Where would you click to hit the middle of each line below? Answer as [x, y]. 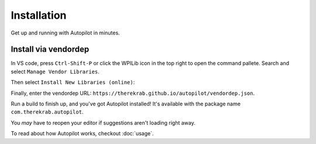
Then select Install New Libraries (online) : [73, 83]
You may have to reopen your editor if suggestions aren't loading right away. [103, 122]
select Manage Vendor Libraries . [55, 71]
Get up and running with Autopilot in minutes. [65, 33]
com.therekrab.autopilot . [47, 112]
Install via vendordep [50, 49]
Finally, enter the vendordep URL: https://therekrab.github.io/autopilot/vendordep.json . [133, 93]
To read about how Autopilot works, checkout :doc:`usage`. [82, 133]
